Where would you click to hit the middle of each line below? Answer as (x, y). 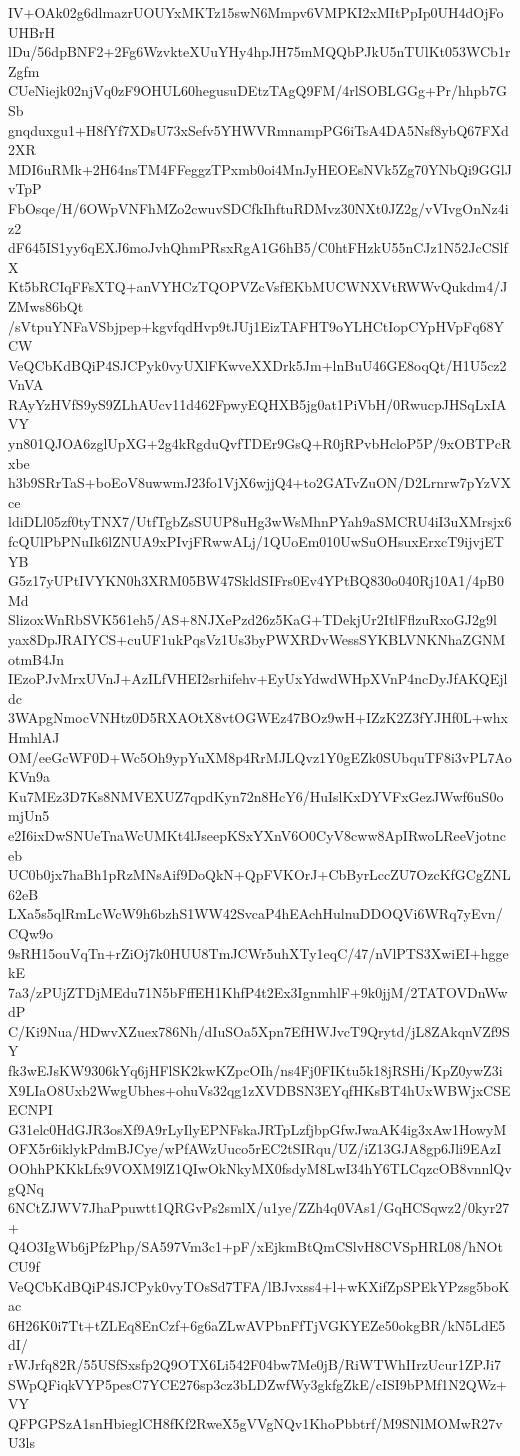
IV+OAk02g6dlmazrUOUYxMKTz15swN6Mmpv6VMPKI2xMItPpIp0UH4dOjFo (256, 12)
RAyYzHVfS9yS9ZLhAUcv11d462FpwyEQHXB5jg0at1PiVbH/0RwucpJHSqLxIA (257, 403)
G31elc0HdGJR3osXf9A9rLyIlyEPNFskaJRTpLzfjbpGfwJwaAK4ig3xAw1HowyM (257, 1128)
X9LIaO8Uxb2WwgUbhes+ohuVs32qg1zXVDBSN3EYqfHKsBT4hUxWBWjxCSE (259, 1089)
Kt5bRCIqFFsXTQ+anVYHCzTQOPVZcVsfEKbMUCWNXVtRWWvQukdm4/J (258, 286)
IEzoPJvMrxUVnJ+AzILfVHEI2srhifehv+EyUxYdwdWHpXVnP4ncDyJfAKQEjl (258, 678)
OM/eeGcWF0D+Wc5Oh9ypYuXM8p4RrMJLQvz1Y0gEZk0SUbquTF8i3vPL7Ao (260, 756)
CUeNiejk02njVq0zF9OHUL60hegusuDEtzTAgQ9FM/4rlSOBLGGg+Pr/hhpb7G (258, 90)
